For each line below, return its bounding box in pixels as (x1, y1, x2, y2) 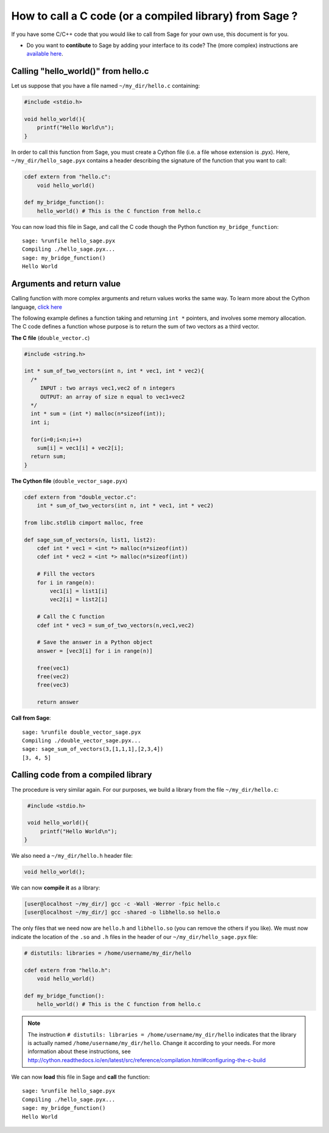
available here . (26, 50, 63, 57)
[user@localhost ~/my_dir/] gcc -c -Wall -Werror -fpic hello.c (24, 900, 221, 908)
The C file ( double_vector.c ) (11, 334, 90, 341)
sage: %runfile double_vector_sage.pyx (22, 728, 141, 736)
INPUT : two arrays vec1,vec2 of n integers (40, 385, 175, 392)
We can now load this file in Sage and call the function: (11, 1073, 150, 1081)
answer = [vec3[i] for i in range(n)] (37, 647, 153, 654)
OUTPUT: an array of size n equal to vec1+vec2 (40, 393, 185, 400)
